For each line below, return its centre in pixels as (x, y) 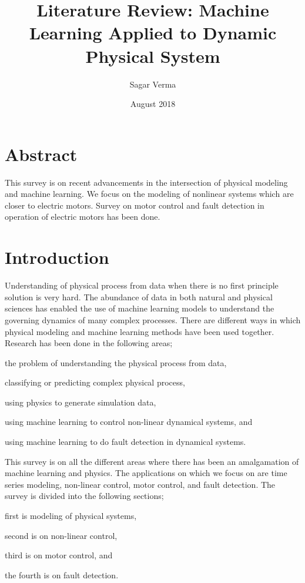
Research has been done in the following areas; (89, 343)
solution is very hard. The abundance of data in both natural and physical (139, 296)
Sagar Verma (153, 84)
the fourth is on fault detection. (62, 574)
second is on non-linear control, (61, 535)
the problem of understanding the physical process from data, (116, 362)
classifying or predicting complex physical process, (95, 382)
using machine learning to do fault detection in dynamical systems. (125, 442)
